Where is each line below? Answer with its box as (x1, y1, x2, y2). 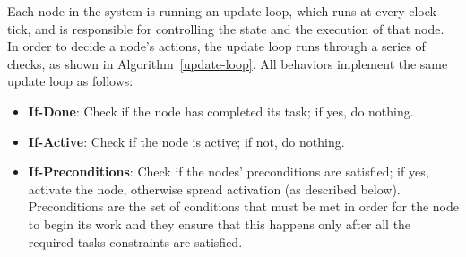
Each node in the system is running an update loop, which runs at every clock (7, 2, 436, 20)
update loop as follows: (7, 72, 134, 90)
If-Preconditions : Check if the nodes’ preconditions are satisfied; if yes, (28, 162, 429, 181)
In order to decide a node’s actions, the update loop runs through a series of (7, 37, 426, 56)
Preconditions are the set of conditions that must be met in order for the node (28, 197, 459, 216)
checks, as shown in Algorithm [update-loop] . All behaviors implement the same (7, 54, 448, 73)
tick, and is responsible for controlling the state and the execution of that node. (7, 19, 444, 38)
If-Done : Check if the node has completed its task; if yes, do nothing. (28, 101, 414, 120)
